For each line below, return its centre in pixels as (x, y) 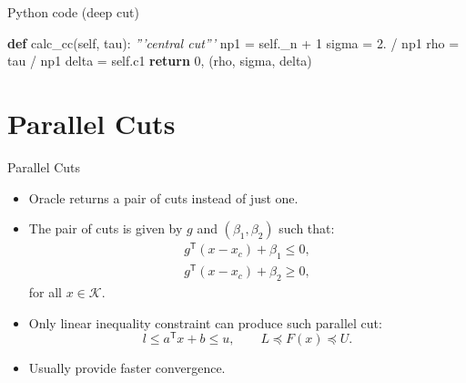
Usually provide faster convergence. (127, 368)
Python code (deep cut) (73, 12)
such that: (307, 228)
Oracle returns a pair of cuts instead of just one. (163, 197)
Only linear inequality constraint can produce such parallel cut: (205, 322)
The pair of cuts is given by (106, 228)
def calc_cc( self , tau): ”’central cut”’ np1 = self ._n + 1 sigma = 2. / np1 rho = (233, 42)
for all (46, 291)
